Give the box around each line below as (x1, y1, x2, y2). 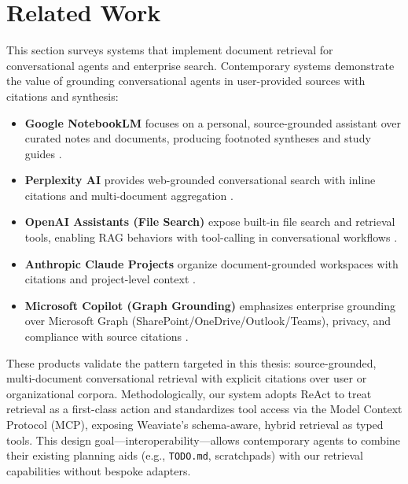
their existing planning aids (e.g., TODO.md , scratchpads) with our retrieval (6, 447, 363, 464)
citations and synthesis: (6, 87, 119, 104)
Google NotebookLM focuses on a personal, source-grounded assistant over (24, 114, 402, 131)
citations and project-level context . (24, 271, 196, 287)
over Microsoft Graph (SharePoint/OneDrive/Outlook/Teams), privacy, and (24, 312, 391, 329)
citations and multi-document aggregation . (24, 187, 233, 203)
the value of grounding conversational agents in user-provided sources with (6, 72, 366, 89)
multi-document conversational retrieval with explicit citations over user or (6, 370, 367, 386)
